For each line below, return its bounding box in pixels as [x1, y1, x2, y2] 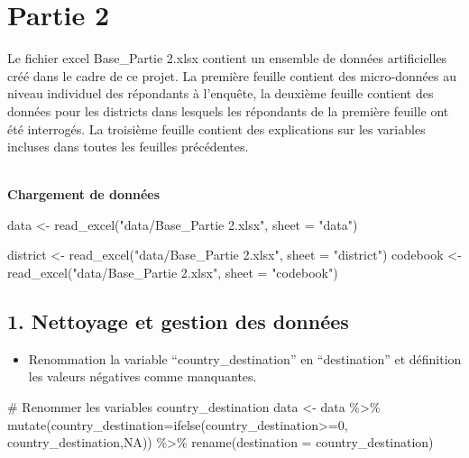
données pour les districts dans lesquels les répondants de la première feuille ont [7, 101, 449, 120]
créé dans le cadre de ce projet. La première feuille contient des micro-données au [7, 66, 456, 85]
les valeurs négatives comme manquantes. [28, 367, 257, 386]
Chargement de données [7, 185, 161, 204]
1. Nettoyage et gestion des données [7, 307, 349, 335]
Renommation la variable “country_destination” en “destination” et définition [28, 349, 462, 368]
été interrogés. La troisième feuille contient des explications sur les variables [7, 119, 426, 138]
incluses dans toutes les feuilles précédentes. [7, 137, 249, 156]
